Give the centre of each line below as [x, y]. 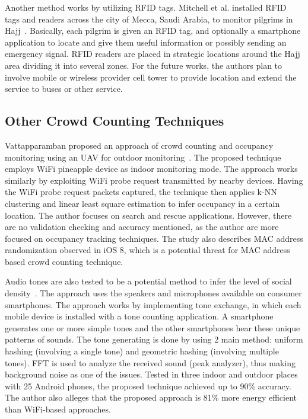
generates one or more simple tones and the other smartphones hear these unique [153, 327]
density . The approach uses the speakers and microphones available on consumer [153, 293]
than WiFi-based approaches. [58, 409]
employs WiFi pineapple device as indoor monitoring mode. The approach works [151, 169]
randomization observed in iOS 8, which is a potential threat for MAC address [147, 250]
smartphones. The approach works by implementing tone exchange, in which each [153, 304]
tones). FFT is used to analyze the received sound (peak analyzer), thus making [150, 362]
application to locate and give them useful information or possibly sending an [146, 42]
